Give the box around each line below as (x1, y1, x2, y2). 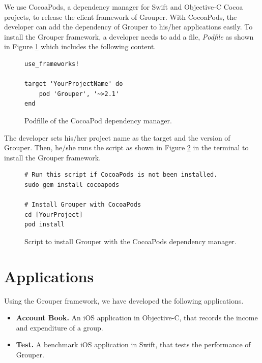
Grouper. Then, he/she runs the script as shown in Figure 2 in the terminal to (4, 142, 249, 153)
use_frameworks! (24, 60, 79, 68)
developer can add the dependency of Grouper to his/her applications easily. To (4, 21, 253, 32)
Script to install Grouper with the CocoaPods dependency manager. (24, 236, 237, 246)
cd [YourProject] (24, 211, 83, 218)
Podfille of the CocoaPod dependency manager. (24, 115, 172, 125)
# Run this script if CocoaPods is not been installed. (24, 171, 218, 179)
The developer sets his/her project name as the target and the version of (4, 132, 230, 143)
